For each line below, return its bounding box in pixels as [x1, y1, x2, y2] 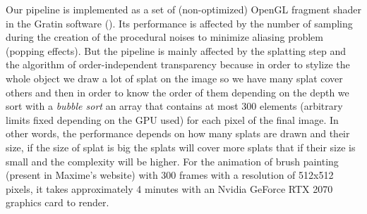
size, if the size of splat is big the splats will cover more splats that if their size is [6, 139, 356, 154]
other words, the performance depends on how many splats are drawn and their [6, 126, 350, 141]
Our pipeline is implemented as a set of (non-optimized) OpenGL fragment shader [6, 2, 361, 16]
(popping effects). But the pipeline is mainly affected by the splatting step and [6, 43, 346, 58]
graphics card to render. [6, 195, 109, 210]
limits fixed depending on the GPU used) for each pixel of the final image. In [6, 112, 339, 127]
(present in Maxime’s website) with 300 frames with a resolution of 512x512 [6, 168, 334, 182]
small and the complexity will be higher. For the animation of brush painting [6, 153, 339, 168]
